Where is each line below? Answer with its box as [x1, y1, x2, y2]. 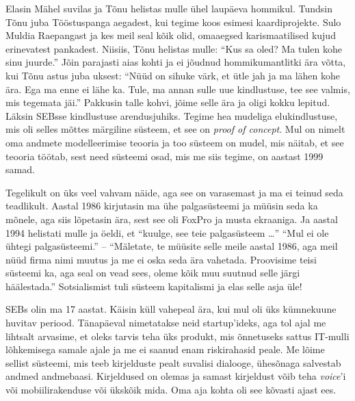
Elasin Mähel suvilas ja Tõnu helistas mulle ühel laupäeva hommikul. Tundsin [5, 1, 332, 15]
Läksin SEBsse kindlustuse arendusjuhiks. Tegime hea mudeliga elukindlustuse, [5, 108, 338, 122]
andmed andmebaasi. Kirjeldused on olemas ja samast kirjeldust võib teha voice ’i [5, 369, 346, 383]
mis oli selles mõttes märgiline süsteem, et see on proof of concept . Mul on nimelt [5, 122, 345, 136]
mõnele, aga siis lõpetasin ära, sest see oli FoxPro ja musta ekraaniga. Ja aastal [5, 211, 338, 226]
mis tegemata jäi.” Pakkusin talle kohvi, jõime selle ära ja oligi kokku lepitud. [5, 95, 330, 109]
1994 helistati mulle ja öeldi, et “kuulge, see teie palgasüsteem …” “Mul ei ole [5, 225, 329, 240]
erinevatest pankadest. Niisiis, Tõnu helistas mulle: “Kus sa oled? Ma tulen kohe [5, 41, 342, 55]
